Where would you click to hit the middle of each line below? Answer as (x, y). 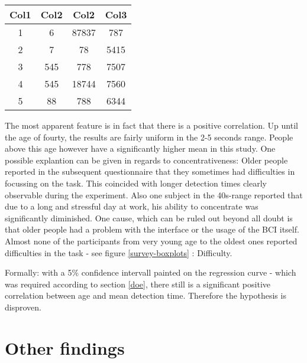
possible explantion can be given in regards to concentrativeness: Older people (146, 160)
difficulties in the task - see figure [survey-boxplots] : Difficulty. (119, 252)
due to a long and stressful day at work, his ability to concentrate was (132, 206)
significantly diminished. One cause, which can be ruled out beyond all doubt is (149, 218)
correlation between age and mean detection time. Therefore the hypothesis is (146, 295)
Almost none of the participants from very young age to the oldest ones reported (151, 241)
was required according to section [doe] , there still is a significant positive (138, 284)
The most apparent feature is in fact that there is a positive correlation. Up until (151, 125)
